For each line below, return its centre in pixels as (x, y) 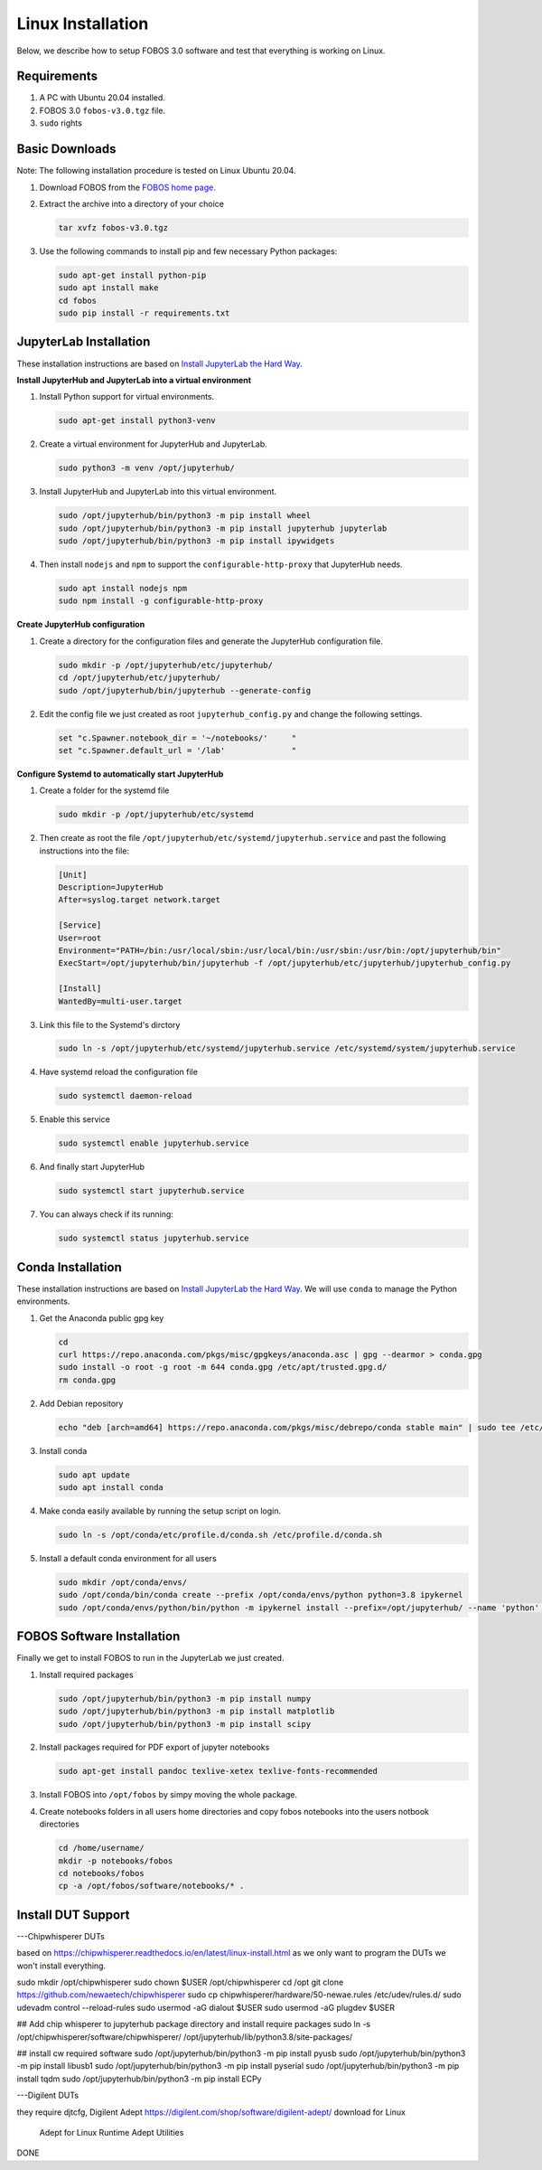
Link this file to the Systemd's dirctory (110, 1024)
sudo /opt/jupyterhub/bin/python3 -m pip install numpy (185, 1698)
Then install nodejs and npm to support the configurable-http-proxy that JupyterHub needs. (221, 564)
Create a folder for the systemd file (104, 790)
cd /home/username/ (101, 1848)
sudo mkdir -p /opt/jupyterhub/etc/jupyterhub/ (165, 665)
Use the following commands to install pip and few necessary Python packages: (188, 251)
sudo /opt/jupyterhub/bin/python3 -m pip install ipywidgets (196, 541)
